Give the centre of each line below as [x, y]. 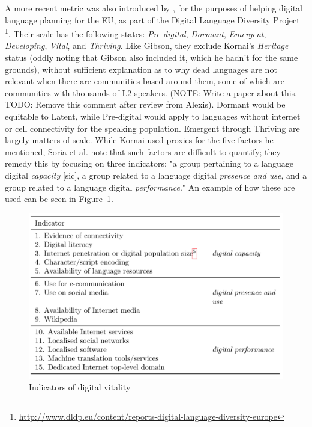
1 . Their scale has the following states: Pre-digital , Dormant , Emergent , [136, 33]
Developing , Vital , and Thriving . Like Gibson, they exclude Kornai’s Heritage [147, 45]
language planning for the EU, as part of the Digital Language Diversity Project [152, 20]
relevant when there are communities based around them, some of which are [145, 81]
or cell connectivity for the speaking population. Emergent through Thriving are [152, 128]
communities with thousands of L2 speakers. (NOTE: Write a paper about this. [151, 92]
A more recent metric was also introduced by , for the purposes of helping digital [154, 8]
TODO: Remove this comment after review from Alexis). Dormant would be [145, 104]
